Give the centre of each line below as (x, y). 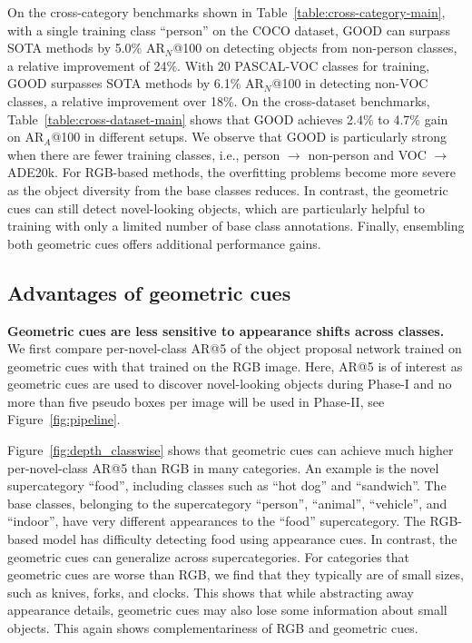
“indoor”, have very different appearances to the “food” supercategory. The (216, 521)
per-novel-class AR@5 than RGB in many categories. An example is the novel (223, 467)
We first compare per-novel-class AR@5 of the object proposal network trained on (235, 348)
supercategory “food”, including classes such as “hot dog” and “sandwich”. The (227, 485)
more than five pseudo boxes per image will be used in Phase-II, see (196, 401)
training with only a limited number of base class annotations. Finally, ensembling (236, 226)
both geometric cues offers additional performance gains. (164, 243)
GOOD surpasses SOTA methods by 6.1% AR (136, 83)
